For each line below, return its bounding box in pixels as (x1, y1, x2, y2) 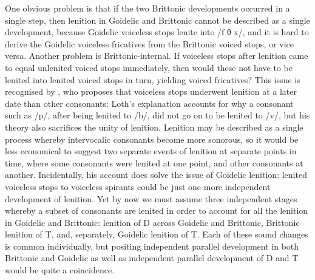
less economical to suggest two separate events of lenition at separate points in (5, 145, 297, 157)
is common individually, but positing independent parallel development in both (5, 239, 299, 252)
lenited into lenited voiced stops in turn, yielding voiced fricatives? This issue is (5, 73, 300, 86)
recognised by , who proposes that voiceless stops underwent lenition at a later (5, 85, 297, 98)
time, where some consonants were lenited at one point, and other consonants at (5, 156, 303, 169)
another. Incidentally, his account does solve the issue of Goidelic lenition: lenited (5, 168, 307, 181)
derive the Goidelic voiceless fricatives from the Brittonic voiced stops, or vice (5, 37, 294, 50)
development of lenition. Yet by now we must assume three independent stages (5, 192, 297, 205)
